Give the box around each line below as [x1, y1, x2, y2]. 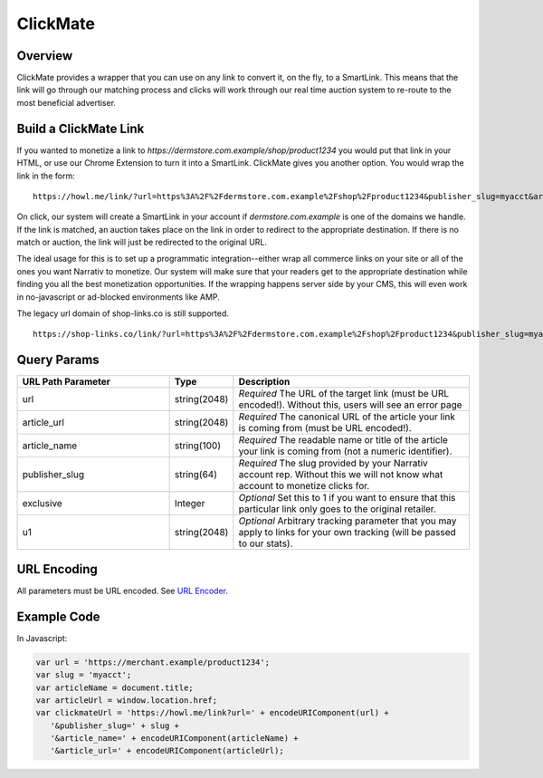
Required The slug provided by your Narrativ [238, 457, 429, 470]
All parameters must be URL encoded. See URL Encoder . [16, 585, 229, 596]
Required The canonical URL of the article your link [238, 410, 456, 423]
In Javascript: [16, 632, 68, 643]
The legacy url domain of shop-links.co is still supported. [16, 308, 230, 319]
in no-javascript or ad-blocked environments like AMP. [16, 291, 221, 303]
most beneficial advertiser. [16, 97, 117, 108]
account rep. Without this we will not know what [238, 468, 443, 481]
